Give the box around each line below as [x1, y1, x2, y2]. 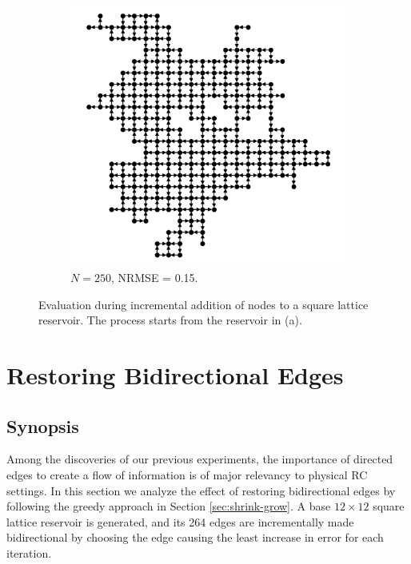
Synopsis [6, 413, 79, 438]
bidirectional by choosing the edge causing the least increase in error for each [6, 529, 384, 546]
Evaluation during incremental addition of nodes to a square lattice [38, 296, 369, 312]
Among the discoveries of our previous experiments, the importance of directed [6, 451, 393, 467]
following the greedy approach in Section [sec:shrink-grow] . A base [6, 498, 331, 514]
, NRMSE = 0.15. [110, 269, 198, 286]
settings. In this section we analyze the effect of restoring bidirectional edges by [6, 482, 396, 498]
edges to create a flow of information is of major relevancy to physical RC [6, 467, 368, 483]
